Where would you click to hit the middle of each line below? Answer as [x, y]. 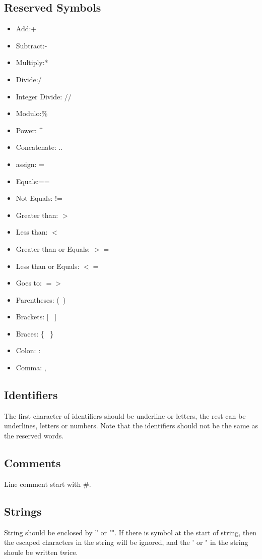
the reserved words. [34, 436]
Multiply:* [32, 62]
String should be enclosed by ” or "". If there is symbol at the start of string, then [130, 532]
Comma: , [31, 368]
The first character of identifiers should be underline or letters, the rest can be [125, 415]
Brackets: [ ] [36, 317]
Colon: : [28, 350]
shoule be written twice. [41, 552]
